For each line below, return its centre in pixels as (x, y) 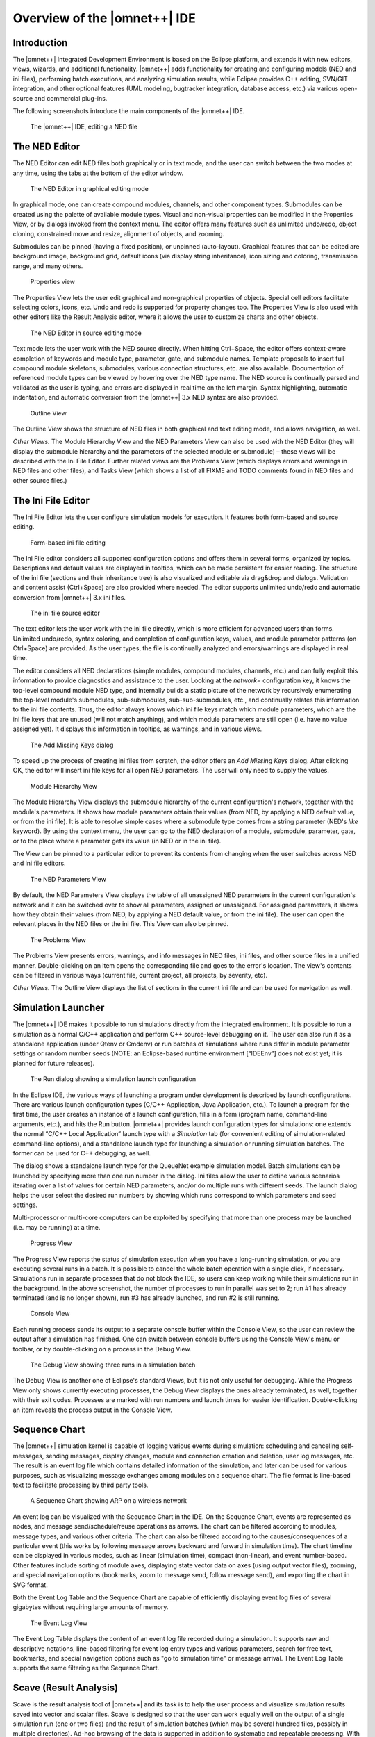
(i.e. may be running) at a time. (57, 1227)
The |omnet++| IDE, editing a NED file (84, 127)
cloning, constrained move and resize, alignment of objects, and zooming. (119, 233)
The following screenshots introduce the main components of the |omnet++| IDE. (129, 111)
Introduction (40, 43)
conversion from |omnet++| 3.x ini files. (69, 597)
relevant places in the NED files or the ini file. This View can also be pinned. (121, 924)
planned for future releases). (54, 1063)
